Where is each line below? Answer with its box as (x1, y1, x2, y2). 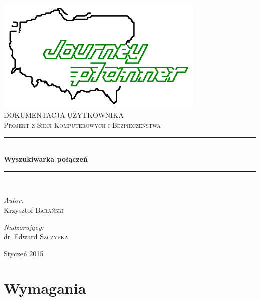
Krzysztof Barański (4, 204, 64, 215)
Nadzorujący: (4, 221, 44, 232)
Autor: (4, 195, 24, 205)
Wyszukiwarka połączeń (4, 154, 88, 164)
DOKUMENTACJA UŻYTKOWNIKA (4, 110, 124, 120)
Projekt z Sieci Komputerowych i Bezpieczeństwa (4, 119, 161, 130)
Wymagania (4, 277, 86, 298)
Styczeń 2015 (4, 248, 44, 258)
